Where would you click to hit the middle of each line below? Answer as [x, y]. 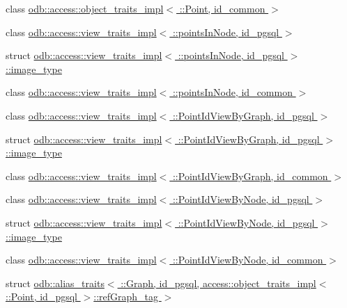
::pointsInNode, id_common [232, 92]
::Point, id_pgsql [41, 297]
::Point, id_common [222, 8]
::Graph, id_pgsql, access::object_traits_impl [218, 283]
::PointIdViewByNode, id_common [248, 260]
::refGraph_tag [126, 297]
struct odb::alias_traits [55, 283]
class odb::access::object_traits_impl [85, 8]
